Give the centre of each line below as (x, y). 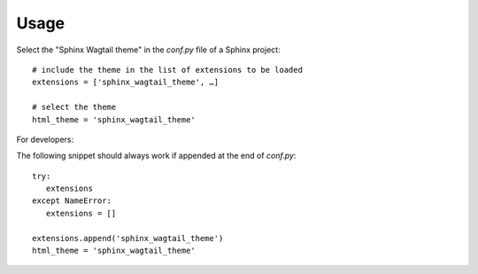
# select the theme (74, 107)
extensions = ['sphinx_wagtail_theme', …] (126, 82)
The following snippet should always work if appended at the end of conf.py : (156, 156)
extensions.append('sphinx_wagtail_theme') (128, 238)
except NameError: (72, 201)
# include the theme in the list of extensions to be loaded (167, 70)
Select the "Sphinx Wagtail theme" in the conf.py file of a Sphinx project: (148, 50)
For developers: (45, 139)
